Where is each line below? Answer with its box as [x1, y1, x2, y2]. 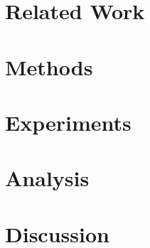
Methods [5, 52, 93, 81]
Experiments [5, 107, 132, 136]
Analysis [5, 163, 90, 193]
